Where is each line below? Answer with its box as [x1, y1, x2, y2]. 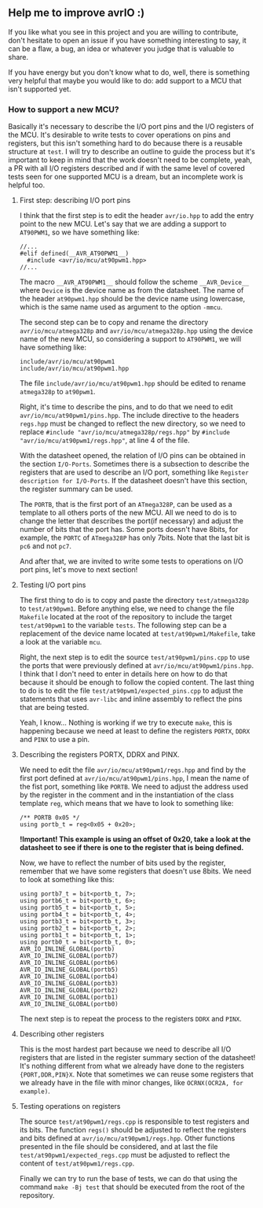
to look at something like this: [19, 875, 115, 885]
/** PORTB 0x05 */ [19, 814, 80, 822]
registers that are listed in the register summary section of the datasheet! [19, 1053, 256, 1062]
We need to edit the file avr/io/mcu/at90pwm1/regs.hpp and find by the [19, 765, 247, 774]
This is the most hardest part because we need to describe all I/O [19, 1044, 232, 1054]
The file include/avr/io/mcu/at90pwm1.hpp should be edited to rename [19, 379, 246, 388]
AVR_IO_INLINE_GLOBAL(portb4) [19, 973, 119, 981]
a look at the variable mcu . [19, 637, 102, 647]
